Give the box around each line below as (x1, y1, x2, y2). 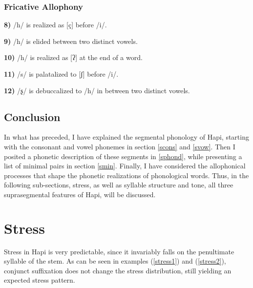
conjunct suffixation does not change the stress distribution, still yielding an (4, 265, 232, 275)
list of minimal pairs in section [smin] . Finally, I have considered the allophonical (4, 161, 246, 171)
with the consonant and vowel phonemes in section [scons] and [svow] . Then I (4, 141, 235, 151)
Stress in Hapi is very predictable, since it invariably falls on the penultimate (4, 246, 234, 256)
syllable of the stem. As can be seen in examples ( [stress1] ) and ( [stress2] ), (4, 256, 226, 266)
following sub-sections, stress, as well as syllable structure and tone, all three (4, 180, 233, 190)
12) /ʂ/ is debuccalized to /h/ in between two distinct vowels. (4, 85, 190, 95)
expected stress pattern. (4, 275, 75, 285)
